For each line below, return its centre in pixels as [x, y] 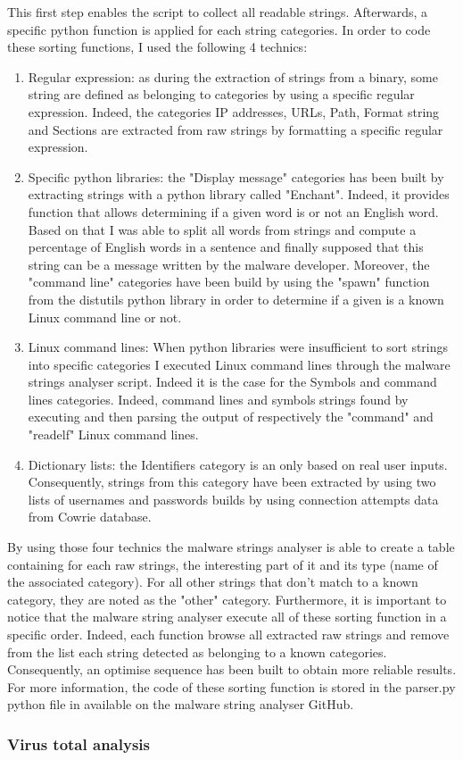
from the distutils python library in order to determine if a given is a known [236, 299]
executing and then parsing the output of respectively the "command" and [231, 417]
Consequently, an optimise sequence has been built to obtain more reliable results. [232, 669]
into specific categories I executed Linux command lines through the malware [239, 364]
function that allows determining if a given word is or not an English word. [233, 211]
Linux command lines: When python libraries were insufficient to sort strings [238, 347]
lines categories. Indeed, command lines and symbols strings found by [218, 399]
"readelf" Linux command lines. [113, 434]
